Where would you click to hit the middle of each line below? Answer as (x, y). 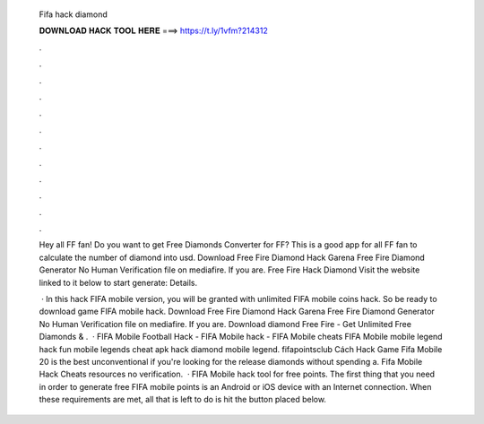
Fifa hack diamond (73, 14)
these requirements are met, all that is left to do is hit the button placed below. (183, 400)
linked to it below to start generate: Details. (118, 282)
